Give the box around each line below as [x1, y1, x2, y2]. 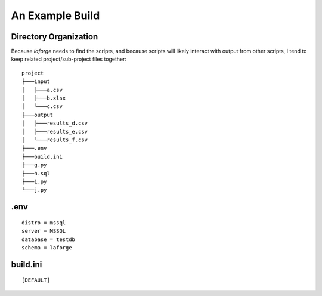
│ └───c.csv [21, 103, 63, 110]
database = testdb [21, 236, 76, 243]
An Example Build [11, 9, 100, 22]
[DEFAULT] [21, 277, 50, 283]
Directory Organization [11, 32, 98, 42]
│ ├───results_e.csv [21, 128, 88, 135]
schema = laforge [21, 244, 72, 251]
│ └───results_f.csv [21, 136, 88, 143]
